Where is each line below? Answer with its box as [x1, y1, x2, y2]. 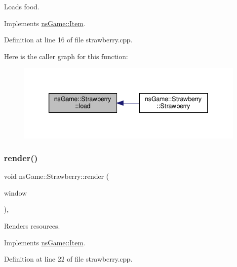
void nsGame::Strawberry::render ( [4, 171, 109, 181]
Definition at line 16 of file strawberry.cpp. [4, 34, 133, 45]
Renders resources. [4, 220, 60, 231]
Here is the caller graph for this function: [4, 51, 128, 61]
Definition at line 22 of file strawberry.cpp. [4, 254, 133, 264]
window [4, 187, 27, 198]
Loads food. [4, 1, 39, 11]
